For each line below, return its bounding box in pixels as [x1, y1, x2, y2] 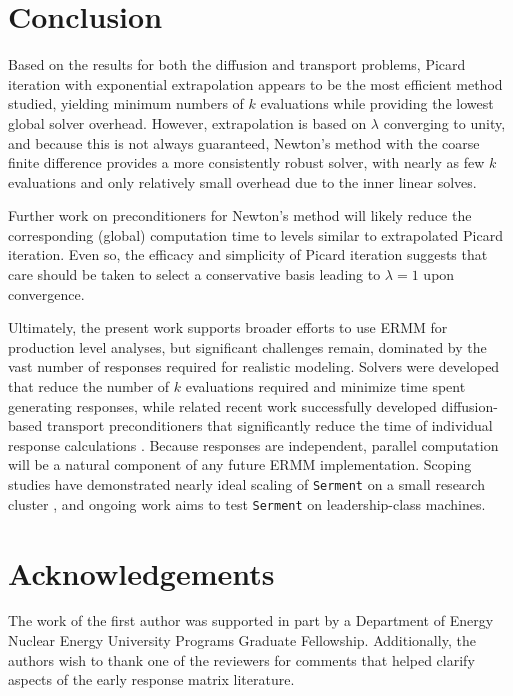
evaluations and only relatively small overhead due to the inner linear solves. [8, 171, 477, 192]
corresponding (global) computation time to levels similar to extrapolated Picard [8, 224, 503, 245]
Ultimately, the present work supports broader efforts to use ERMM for [8, 317, 448, 338]
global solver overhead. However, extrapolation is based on [8, 112, 367, 133]
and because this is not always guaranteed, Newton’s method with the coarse [8, 132, 480, 153]
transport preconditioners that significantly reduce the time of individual [46, 415, 493, 436]
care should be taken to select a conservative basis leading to [8, 264, 381, 285]
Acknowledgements [8, 552, 275, 593]
